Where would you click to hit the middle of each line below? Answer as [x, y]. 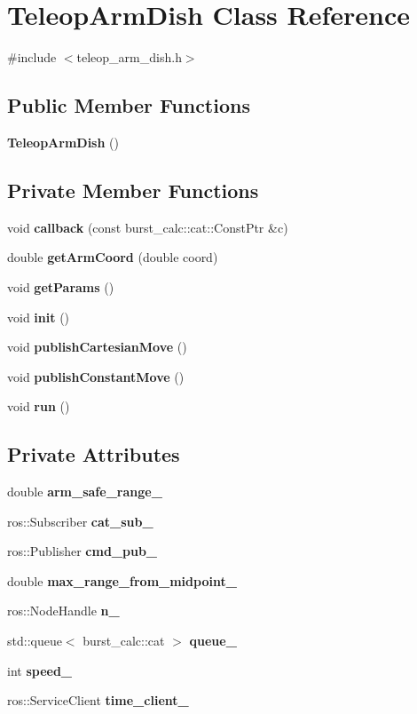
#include [32, 57]
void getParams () [61, 286]
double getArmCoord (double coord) [113, 257]
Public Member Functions [129, 105]
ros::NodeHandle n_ [63, 611]
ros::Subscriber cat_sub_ [80, 521]
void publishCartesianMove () [97, 347]
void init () [39, 317]
